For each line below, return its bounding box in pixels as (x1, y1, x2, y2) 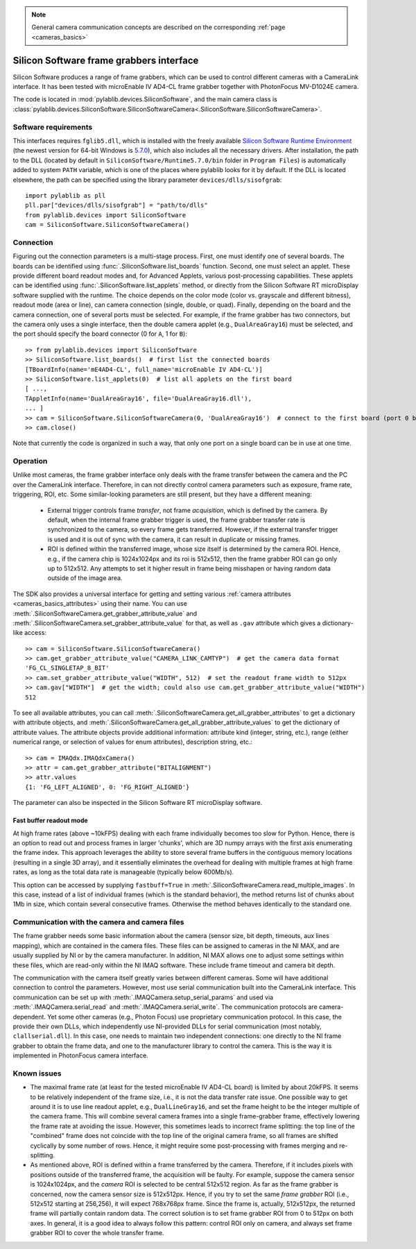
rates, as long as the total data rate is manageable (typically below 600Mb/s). (12, 868, 234, 876)
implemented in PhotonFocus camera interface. (12, 1051, 148, 1060)
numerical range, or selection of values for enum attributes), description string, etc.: (12, 738, 253, 746)
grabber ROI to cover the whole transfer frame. (30, 1229, 164, 1237)
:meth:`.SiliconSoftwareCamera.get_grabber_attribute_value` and (12, 609, 198, 618)
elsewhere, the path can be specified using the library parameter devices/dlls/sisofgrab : (12, 176, 282, 184)
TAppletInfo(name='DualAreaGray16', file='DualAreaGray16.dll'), (25, 394, 252, 402)
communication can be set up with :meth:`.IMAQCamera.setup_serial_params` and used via (12, 993, 274, 1001)
